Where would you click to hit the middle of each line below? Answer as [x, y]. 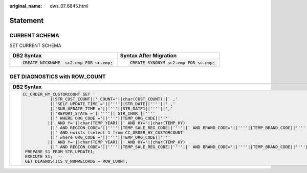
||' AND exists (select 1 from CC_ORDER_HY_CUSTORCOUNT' [118, 132]
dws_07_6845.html [69, 6]
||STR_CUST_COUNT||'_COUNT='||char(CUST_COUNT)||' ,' [114, 99]
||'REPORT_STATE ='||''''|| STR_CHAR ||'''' [103, 113]
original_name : [26, 6]
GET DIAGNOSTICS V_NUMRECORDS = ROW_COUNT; [76, 161]
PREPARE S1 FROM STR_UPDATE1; [60, 151]
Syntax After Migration [148, 55]
